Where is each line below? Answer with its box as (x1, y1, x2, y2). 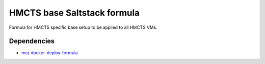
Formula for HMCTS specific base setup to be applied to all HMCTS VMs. (9, 24, 158, 30)
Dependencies (9, 37, 55, 45)
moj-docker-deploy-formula (21, 50, 78, 56)
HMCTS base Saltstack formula (9, 7, 140, 18)
